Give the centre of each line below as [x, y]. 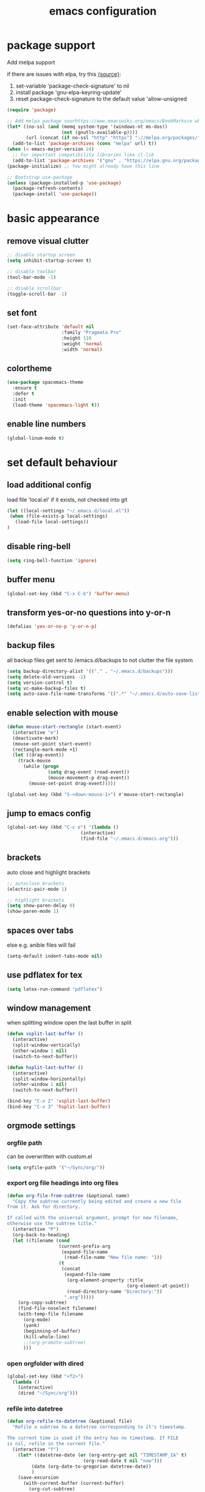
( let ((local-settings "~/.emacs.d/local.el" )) [68, 511]
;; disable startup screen [41, 255]
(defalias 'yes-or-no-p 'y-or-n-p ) [52, 627]
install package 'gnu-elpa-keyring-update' [69, 92]
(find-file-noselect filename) [57, 1309]
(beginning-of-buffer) [52, 1331]
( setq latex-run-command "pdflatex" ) [55, 989]
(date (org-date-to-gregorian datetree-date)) [91, 1466]
